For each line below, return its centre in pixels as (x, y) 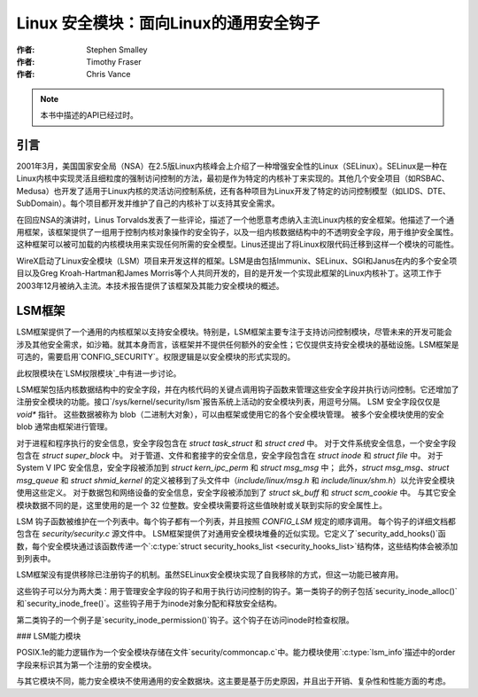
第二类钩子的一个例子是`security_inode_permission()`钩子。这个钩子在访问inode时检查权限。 (185, 620)
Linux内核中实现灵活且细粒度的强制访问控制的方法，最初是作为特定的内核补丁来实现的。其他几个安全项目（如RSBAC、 (233, 178)
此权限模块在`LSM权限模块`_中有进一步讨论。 (99, 373)
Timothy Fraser (114, 61)
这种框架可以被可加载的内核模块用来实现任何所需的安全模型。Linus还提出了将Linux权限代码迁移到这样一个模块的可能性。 (238, 245)
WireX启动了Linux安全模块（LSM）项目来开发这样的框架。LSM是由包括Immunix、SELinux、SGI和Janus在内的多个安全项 (237, 261)
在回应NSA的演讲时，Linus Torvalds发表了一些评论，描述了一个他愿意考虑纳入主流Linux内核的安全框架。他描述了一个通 (235, 219)
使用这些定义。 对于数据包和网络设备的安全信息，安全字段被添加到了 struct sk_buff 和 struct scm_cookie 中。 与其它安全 (236, 493)
